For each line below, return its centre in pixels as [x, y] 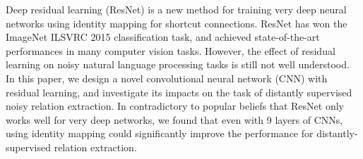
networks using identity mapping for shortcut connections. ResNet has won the [177, 23]
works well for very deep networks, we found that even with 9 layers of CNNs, [174, 119]
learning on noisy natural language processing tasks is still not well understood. [178, 64]
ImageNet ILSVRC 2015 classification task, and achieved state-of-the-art [163, 37]
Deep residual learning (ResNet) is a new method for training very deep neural [176, 9]
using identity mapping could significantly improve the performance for [160, 133]
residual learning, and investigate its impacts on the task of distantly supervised [179, 92]
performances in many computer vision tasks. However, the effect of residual [171, 50]
